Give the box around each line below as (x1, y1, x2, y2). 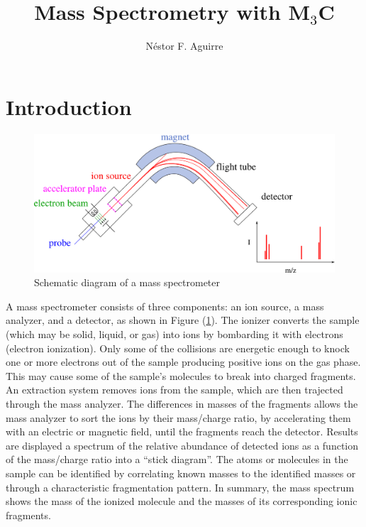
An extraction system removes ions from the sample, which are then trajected (6, 382, 343, 397)
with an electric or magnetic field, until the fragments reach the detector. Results (6, 424, 358, 439)
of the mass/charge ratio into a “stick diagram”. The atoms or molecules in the (6, 452, 348, 467)
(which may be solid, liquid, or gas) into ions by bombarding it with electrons (6, 327, 343, 342)
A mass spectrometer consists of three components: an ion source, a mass (6, 298, 324, 313)
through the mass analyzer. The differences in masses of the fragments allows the (6, 396, 358, 411)
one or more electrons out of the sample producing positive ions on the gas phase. (6, 354, 361, 369)
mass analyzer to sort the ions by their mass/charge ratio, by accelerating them (6, 410, 351, 425)
